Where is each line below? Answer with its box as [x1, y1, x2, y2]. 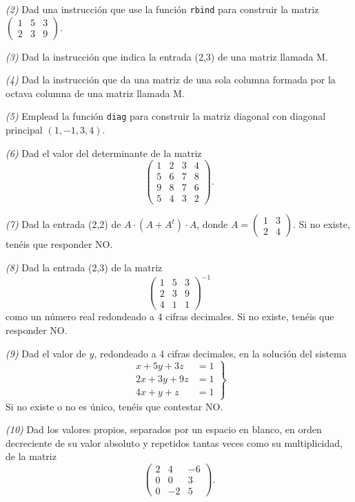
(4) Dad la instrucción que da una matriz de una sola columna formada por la [6, 72, 336, 87]
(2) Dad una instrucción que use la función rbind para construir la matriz [6, 2, 319, 16]
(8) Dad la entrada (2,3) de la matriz [6, 260, 163, 275]
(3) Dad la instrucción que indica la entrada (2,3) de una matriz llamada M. [6, 49, 328, 63]
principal [6, 123, 43, 137]
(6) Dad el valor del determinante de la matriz [6, 145, 202, 160]
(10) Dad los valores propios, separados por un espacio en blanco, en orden [6, 422, 322, 437]
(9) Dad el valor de [6, 346, 86, 360]
